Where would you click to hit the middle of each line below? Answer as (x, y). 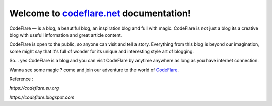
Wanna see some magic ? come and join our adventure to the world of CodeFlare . (94, 70)
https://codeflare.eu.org (34, 88)
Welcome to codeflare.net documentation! (100, 13)
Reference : (21, 79)
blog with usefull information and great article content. (66, 35)
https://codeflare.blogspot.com (42, 97)
